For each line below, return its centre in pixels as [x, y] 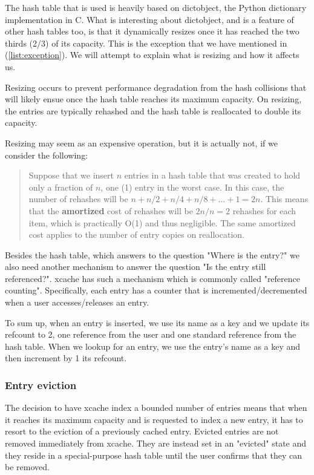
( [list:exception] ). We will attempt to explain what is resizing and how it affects [152, 55]
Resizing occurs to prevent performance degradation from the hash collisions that [156, 87]
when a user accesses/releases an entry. [77, 302]
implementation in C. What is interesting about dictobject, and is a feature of [149, 19]
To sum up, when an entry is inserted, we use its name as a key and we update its [157, 322]
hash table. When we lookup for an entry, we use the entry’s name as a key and [153, 346]
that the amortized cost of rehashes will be [111, 210]
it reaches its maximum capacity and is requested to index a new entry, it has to [154, 419]
